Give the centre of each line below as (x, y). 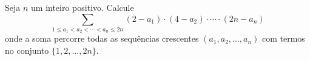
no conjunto (27, 50)
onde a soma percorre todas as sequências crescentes (102, 38)
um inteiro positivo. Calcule (83, 7)
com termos (283, 38)
